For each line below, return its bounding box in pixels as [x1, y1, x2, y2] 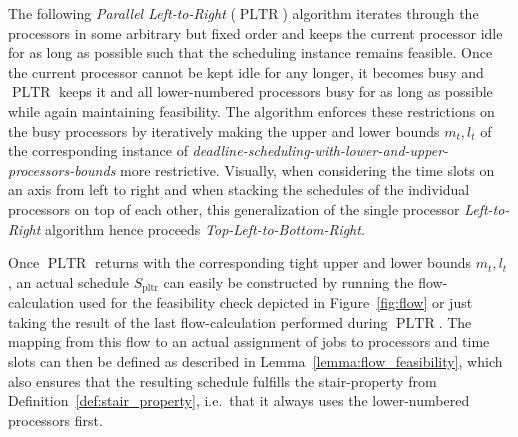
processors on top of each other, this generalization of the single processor [8, 198, 460, 219]
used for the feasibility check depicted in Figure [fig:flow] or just [78, 292, 473, 313]
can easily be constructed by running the [163, 271, 414, 292]
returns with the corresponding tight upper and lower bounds [94, 252, 472, 273]
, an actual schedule [8, 271, 130, 292]
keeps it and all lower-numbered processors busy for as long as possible [59, 81, 493, 102]
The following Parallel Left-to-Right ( [8, 3, 236, 23]
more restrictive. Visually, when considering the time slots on [120, 159, 495, 180]
